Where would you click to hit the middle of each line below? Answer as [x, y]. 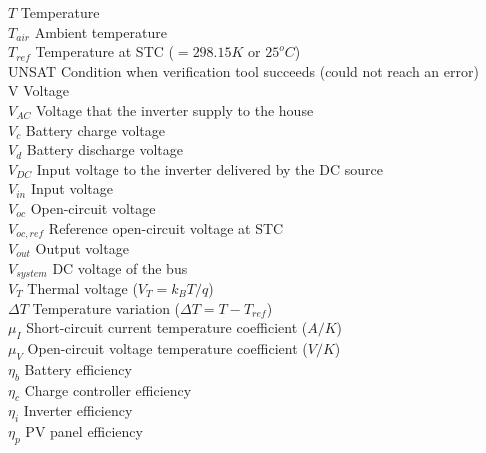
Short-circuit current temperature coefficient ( [167, 327]
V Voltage [39, 90]
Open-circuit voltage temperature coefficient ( [167, 348]
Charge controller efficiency [108, 389]
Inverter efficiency [78, 410]
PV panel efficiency [84, 431]
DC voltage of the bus [120, 267]
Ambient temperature [100, 31]
